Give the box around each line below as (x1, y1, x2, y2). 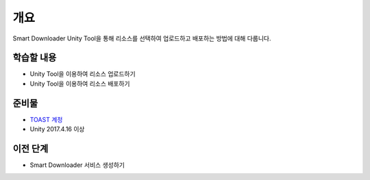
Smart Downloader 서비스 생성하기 (29, 161, 125, 169)
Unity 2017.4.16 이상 (29, 125, 85, 133)
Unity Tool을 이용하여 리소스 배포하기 (29, 79, 130, 88)
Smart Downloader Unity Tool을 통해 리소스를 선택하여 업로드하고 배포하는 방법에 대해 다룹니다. (12, 34, 271, 42)
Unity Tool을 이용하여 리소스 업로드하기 (29, 70, 136, 78)
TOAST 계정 (29, 115, 63, 123)
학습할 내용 (12, 52, 57, 64)
